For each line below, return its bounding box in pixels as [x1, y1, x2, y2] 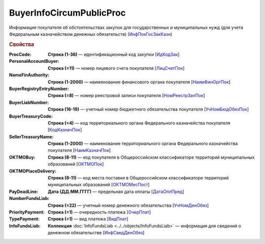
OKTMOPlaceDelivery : [9, 168, 56, 174]
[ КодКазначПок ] [48, 127, 82, 133]
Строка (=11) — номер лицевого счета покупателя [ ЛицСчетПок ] [48, 65, 185, 71]
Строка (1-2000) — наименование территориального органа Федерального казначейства [48, 141, 238, 146]
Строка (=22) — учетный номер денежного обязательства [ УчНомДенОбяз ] [48, 202, 209, 208]
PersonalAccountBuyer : [9, 58, 59, 64]
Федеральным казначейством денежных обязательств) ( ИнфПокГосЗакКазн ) [9, 31, 173, 37]
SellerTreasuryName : [9, 134, 54, 140]
